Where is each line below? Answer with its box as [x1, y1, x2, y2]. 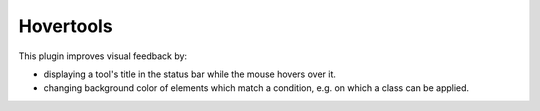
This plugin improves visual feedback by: [18, 50, 188, 62]
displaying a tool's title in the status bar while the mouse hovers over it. [43, 68, 337, 80]
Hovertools [18, 15, 114, 37]
